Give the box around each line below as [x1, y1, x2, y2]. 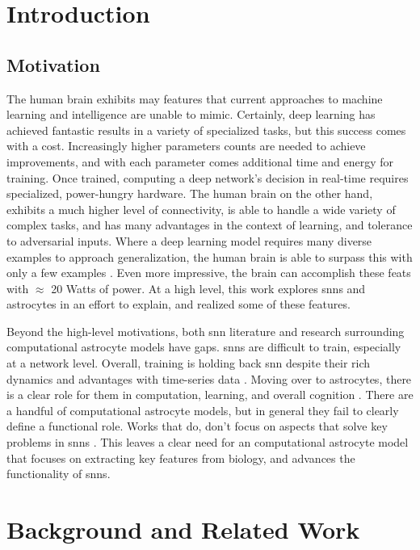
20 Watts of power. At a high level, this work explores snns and [51, 279, 366, 296]
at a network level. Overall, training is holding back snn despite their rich [6, 355, 371, 372]
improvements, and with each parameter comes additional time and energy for [6, 153, 394, 170]
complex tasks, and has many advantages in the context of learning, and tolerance [6, 216, 413, 233]
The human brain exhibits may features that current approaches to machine [6, 90, 383, 107]
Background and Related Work [6, 513, 360, 546]
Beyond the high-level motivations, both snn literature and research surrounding [6, 322, 405, 339]
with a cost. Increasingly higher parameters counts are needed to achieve [6, 137, 366, 154]
